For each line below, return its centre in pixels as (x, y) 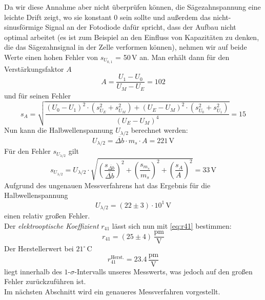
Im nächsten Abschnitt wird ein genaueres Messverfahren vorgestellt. (112, 292)
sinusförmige (24, 27)
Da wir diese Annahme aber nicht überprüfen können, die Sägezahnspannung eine (132, 7)
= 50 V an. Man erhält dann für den (172, 57)
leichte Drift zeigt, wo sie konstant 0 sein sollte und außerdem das (107, 17)
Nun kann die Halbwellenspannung (59, 130)
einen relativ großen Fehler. (47, 215)
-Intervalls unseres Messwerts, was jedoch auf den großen (164, 271)
